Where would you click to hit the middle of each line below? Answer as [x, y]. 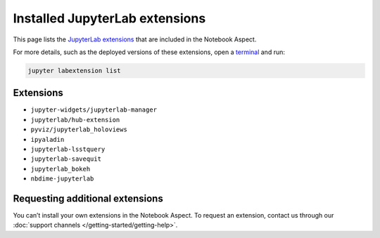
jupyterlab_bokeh [61, 169]
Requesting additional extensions [88, 198]
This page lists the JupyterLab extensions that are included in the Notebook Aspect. [135, 39]
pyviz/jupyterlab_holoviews [79, 130]
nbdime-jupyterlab [62, 179]
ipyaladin [47, 139]
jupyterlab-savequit [66, 159]
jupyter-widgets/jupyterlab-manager [94, 110]
